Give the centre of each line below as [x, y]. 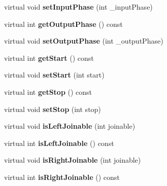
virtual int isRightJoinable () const [62, 177]
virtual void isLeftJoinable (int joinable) [70, 126]
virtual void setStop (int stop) [53, 109]
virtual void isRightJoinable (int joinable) [73, 160]
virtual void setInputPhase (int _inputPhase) [78, 7]
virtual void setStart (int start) [54, 75]
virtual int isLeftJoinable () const [59, 143]
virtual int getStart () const [49, 58]
